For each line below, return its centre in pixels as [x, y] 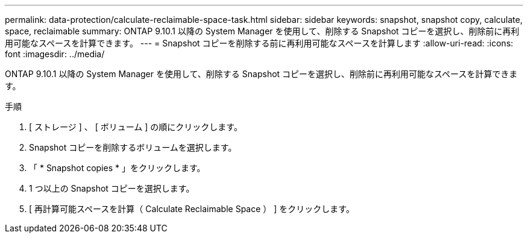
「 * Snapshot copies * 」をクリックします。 [117, 168]
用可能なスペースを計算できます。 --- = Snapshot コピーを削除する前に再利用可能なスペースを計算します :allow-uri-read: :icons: [259, 43]
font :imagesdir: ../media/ [55, 54]
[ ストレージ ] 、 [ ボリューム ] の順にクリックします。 [136, 127]
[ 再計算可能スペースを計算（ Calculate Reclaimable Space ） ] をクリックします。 [192, 209]
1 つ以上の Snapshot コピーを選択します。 [112, 188]
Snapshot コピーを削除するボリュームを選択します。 [133, 147]
